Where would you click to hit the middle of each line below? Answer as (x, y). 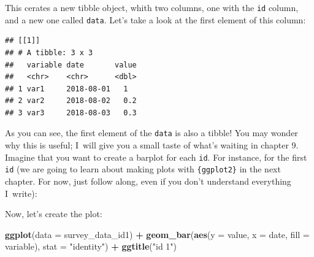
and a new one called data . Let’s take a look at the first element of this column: (155, 19)
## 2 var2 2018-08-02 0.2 (71, 101)
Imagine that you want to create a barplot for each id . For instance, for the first (156, 157)
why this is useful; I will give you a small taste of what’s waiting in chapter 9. (152, 145)
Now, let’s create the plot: (54, 214)
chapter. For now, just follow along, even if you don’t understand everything (148, 181)
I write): (21, 193)
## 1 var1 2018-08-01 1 (67, 89)
